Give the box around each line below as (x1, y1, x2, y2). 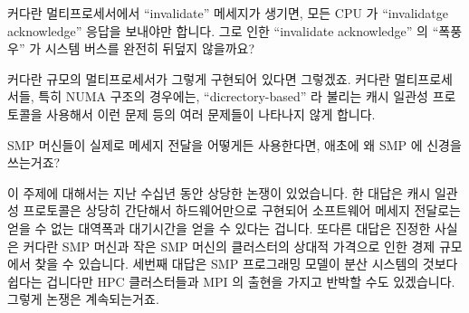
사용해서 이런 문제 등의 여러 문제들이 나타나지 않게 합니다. (46, 104, 376, 123)
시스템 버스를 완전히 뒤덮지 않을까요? (44, 39, 255, 58)
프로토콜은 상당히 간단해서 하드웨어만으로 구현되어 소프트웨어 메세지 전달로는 (23, 201, 461, 220)
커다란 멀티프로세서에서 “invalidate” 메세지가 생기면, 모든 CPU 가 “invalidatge (7, 4, 448, 22)
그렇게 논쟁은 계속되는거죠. (7, 289, 159, 308)
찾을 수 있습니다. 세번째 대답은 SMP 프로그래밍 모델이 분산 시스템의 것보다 (34, 254, 458, 273)
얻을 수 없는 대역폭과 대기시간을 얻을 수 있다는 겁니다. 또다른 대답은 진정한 (7, 218, 431, 237)
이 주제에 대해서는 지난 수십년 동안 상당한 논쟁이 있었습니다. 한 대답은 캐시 (7, 183, 431, 202)
